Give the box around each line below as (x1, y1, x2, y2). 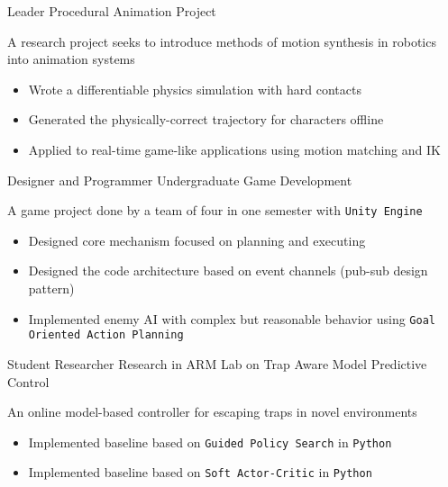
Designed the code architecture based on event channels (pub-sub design (28, 261, 428, 280)
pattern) (28, 279, 75, 297)
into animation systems (7, 50, 135, 68)
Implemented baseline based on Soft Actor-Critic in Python (28, 463, 372, 482)
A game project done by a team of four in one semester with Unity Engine (7, 201, 423, 220)
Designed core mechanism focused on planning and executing (28, 230, 366, 249)
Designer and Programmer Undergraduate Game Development (7, 170, 352, 189)
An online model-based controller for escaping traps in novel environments (7, 402, 417, 421)
